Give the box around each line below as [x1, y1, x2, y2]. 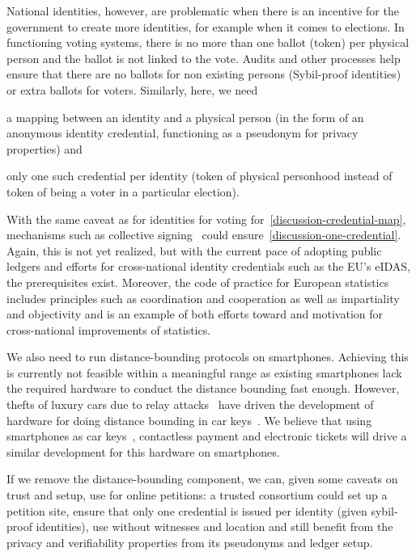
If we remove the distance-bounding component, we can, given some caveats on [6, 470, 398, 487]
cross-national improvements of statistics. [6, 321, 211, 338]
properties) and [6, 140, 83, 157]
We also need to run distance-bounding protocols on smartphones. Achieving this [6, 348, 409, 365]
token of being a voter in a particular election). [6, 183, 240, 200]
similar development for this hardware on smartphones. [6, 443, 280, 460]
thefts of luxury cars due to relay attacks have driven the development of [6, 396, 374, 413]
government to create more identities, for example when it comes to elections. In [6, 18, 405, 35]
